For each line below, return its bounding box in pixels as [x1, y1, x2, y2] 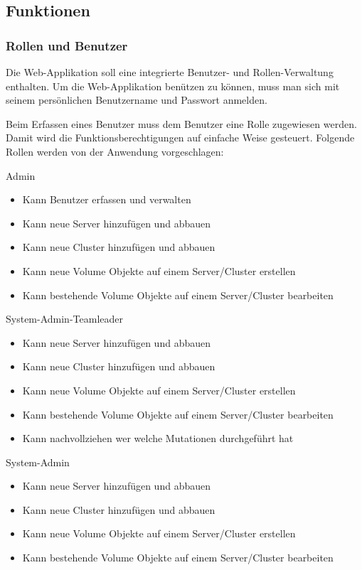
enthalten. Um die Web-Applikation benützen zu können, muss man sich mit [6, 78, 340, 93]
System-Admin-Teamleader [6, 311, 123, 326]
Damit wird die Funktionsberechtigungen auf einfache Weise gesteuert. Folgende [6, 130, 355, 145]
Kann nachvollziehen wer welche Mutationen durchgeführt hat [22, 431, 294, 446]
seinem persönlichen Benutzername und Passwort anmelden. [6, 92, 267, 107]
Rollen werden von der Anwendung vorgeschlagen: [6, 144, 224, 158]
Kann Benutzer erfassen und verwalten [22, 192, 191, 207]
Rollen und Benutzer [6, 36, 128, 54]
